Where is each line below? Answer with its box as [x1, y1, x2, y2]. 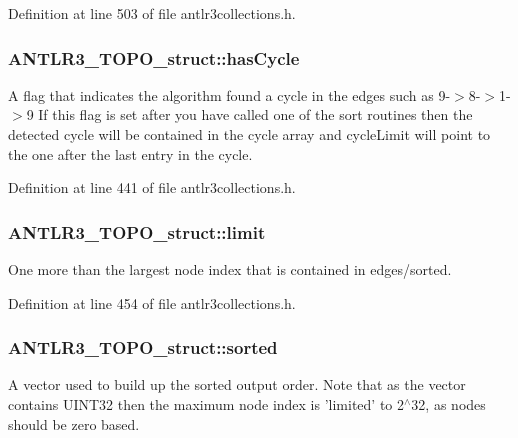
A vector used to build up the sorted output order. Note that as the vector [8, 374, 466, 395]
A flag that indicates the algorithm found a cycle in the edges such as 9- [8, 84, 451, 105]
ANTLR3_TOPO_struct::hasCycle [8, 45, 300, 70]
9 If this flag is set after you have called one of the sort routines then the [26, 104, 473, 125]
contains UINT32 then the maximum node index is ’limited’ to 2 [8, 394, 405, 414]
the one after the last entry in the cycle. [8, 143, 253, 164]
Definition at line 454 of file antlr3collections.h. [8, 292, 296, 313]
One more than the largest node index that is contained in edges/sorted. [8, 259, 452, 279]
